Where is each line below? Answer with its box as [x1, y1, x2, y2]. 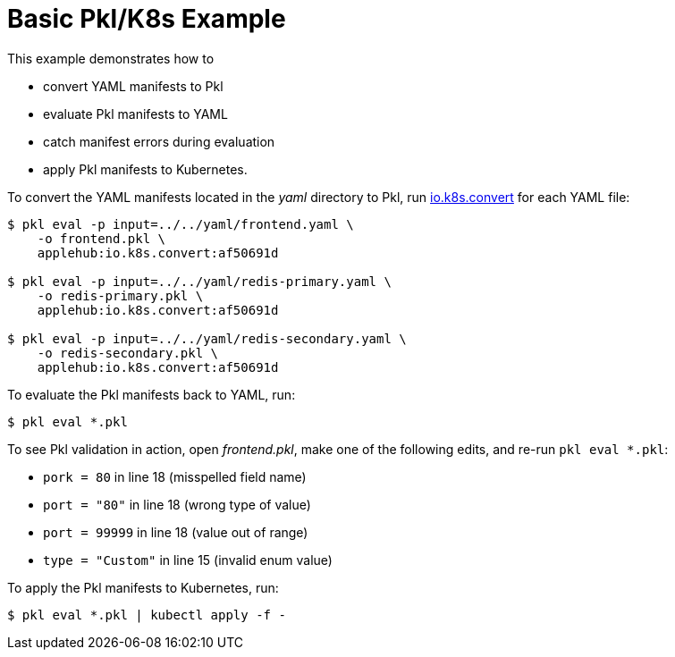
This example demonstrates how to [7, 50, 215, 66]
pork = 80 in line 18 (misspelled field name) [43, 468, 307, 484]
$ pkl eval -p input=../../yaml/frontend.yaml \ [7, 216, 354, 232]
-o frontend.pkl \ [37, 231, 166, 246]
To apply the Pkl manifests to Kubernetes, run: [7, 579, 279, 595]
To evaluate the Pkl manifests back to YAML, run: [7, 386, 296, 402]
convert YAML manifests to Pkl [43, 78, 224, 94]
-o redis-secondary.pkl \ [37, 345, 219, 360]
